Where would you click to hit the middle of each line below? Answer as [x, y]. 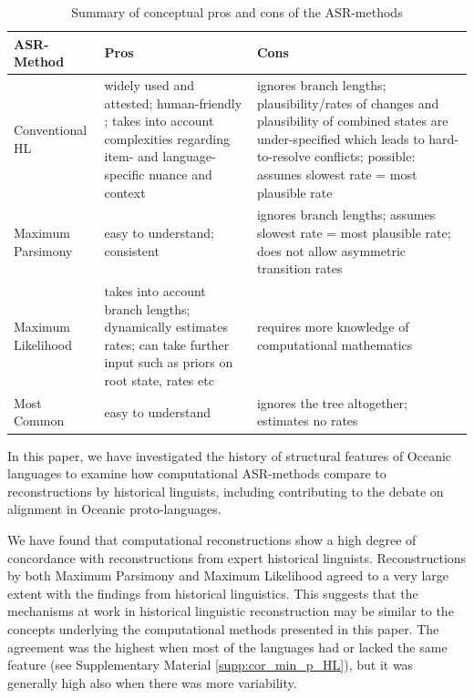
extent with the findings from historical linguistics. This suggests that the [213, 593]
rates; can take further [167, 344]
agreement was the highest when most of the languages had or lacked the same [227, 647]
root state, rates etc [159, 380]
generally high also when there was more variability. [152, 682]
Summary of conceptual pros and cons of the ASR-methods [237, 12]
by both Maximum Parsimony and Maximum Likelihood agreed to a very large [228, 575]
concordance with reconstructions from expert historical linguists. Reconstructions [237, 557]
